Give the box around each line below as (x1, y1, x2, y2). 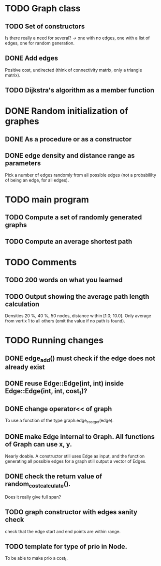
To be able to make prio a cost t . (5, 555, 68, 562)
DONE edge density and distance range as (5, 152, 135, 160)
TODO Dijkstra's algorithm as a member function (5, 86, 155, 94)
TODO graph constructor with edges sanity (5, 508, 138, 516)
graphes (5, 116, 40, 127)
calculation (5, 300, 40, 308)
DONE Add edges (5, 54, 59, 62)
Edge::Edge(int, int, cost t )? (5, 387, 88, 397)
